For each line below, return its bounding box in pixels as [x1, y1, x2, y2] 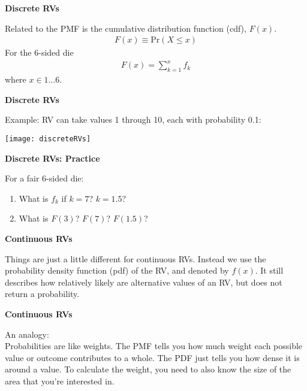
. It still [255, 264, 284, 277]
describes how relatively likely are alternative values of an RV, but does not [5, 275, 282, 288]
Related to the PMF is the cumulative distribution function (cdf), [5, 22, 246, 34]
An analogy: [5, 328, 49, 340]
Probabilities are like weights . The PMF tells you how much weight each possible [5, 340, 303, 352]
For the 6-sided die [5, 46, 74, 59]
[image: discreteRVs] [5, 134, 91, 143]
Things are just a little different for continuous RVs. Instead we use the [5, 252, 266, 265]
